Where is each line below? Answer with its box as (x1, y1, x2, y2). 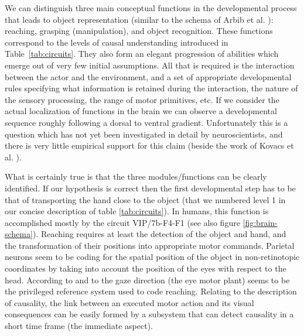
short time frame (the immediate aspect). (5, 320, 153, 332)
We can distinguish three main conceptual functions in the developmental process (5, 2, 297, 13)
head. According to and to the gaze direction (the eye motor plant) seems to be (5, 273, 290, 286)
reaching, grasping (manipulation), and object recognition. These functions (5, 25, 273, 37)
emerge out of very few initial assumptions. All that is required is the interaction (5, 59, 295, 71)
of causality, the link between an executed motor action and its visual (5, 296, 254, 308)
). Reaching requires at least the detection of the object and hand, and (32, 228, 286, 240)
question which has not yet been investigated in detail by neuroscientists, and (5, 128, 283, 140)
